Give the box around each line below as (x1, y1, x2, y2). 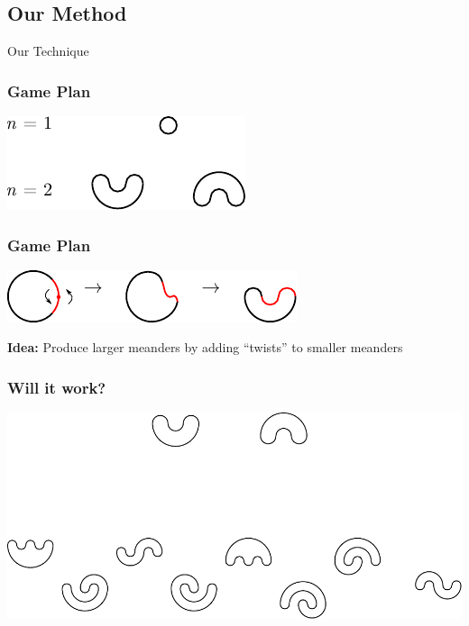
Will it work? (7, 376, 106, 398)
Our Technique (7, 41, 89, 60)
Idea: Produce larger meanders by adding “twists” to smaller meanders (7, 338, 403, 357)
